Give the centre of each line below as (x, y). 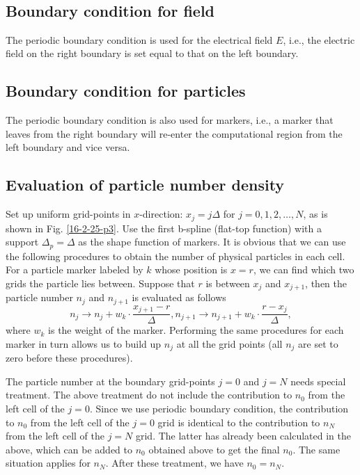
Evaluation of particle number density (145, 185)
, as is (315, 214)
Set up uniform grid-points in (68, 214)
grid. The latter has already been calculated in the (243, 436)
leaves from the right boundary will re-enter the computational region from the (174, 133)
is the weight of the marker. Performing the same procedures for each (196, 330)
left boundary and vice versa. (68, 147)
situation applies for (48, 463)
